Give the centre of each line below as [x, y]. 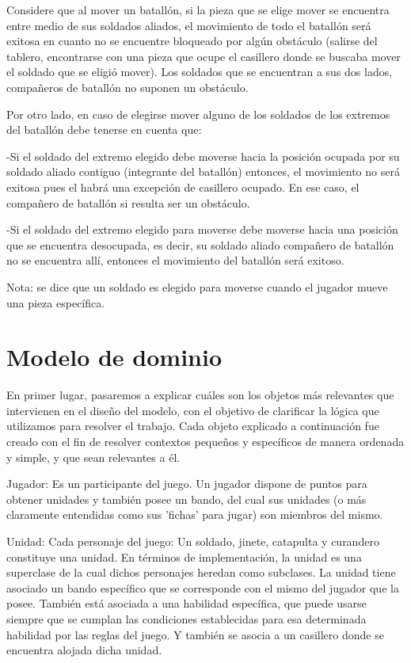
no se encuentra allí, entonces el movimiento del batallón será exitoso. [175, 260]
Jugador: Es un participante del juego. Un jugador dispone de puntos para [187, 484]
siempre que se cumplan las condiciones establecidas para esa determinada [186, 618]
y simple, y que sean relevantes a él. [93, 457]
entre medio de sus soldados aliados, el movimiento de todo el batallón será [189, 25]
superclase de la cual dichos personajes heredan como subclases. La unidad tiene [201, 572]
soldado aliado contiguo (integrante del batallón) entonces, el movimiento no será [203, 171]
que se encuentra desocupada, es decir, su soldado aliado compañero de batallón [200, 244]
